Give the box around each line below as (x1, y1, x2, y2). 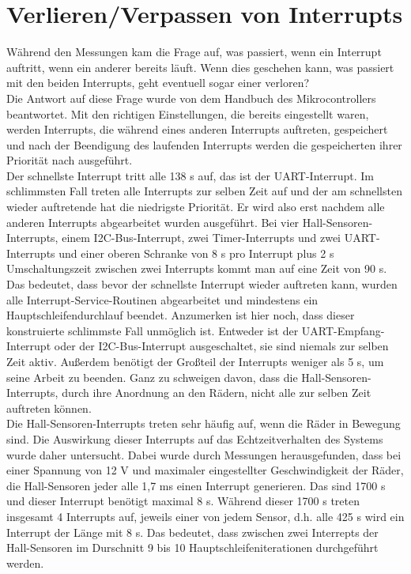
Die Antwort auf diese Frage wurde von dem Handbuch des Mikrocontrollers (6, 89, 376, 106)
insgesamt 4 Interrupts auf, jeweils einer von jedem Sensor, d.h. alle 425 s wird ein (6, 508, 405, 524)
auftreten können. (6, 399, 92, 416)
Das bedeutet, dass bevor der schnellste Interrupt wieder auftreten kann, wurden (6, 276, 398, 293)
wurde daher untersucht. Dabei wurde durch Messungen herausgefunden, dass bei (6, 446, 402, 463)
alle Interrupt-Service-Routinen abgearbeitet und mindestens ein (6, 291, 319, 308)
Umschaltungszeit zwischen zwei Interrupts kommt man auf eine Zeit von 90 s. (6, 260, 387, 277)
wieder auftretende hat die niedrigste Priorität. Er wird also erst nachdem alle (6, 198, 385, 215)
